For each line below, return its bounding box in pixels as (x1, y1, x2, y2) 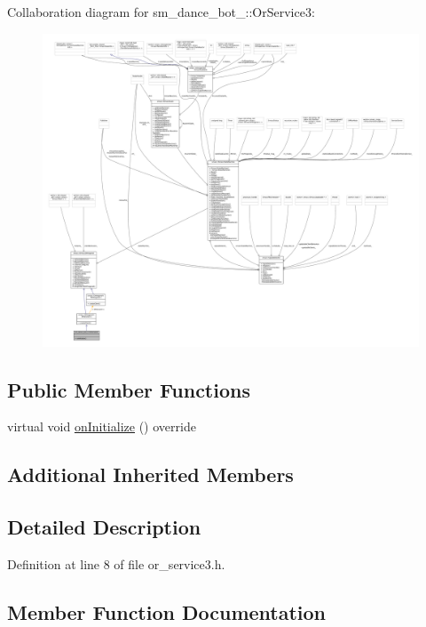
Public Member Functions (7, 375, 250, 403)
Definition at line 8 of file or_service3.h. (7, 554, 225, 573)
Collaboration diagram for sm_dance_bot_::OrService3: (7, 3, 315, 20)
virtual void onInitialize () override (7, 417, 196, 436)
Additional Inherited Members (7, 461, 294, 488)
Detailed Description (7, 513, 201, 541)
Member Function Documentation (7, 598, 327, 625)
